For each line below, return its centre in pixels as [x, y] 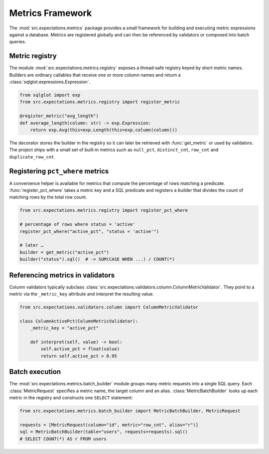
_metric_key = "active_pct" [65, 328]
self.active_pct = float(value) [80, 349]
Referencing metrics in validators [62, 275]
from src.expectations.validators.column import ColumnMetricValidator [109, 307]
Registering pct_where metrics [59, 171]
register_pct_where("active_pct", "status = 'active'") [89, 231]
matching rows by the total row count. [48, 197]
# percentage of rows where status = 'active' [77, 225]
